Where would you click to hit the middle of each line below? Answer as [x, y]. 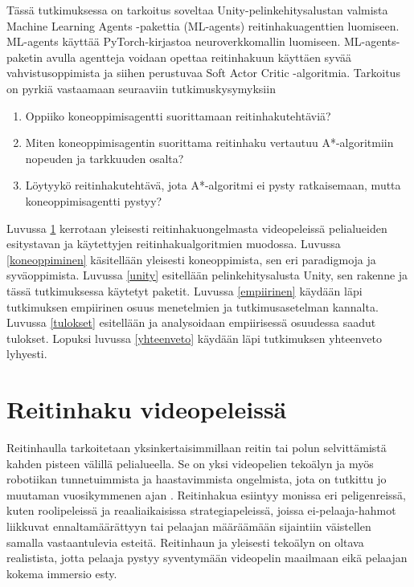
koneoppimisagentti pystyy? [94, 200]
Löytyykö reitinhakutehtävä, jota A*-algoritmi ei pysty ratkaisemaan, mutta [213, 185]
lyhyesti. [27, 354]
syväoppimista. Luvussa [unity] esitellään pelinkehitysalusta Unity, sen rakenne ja [207, 275]
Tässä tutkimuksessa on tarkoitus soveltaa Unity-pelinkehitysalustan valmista [197, 10]
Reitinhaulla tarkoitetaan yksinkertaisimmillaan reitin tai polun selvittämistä [197, 447]
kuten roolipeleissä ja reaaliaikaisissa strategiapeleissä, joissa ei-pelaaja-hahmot [201, 510]
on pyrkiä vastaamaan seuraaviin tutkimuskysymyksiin [141, 88]
